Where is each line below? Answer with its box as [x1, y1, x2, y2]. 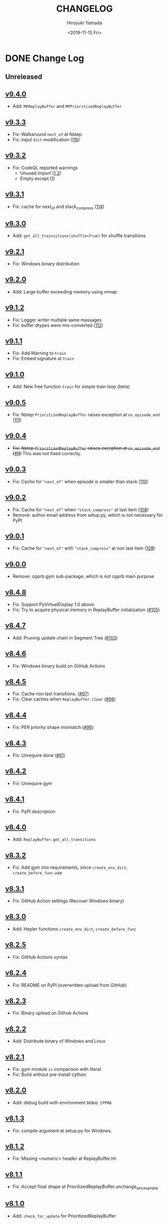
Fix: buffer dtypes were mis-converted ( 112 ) [12, 322, 104, 328]
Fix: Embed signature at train [12, 356, 74, 362]
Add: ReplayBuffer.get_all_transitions [12, 837, 96, 843]
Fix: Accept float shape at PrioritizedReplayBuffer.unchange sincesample [12, 1184, 158, 1191]
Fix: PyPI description [12, 808, 55, 814]
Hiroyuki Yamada [67, 20, 102, 26]
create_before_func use [12, 870, 62, 876]
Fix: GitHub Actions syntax [12, 954, 68, 960]
